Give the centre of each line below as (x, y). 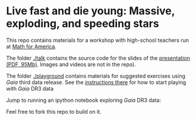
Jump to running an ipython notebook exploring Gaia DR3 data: (84, 100)
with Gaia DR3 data (30, 88)
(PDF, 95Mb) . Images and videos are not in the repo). (71, 64)
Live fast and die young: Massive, (91, 11)
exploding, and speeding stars (83, 24)
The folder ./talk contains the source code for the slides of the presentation (98, 58)
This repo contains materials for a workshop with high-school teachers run (97, 40)
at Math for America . (31, 46)
